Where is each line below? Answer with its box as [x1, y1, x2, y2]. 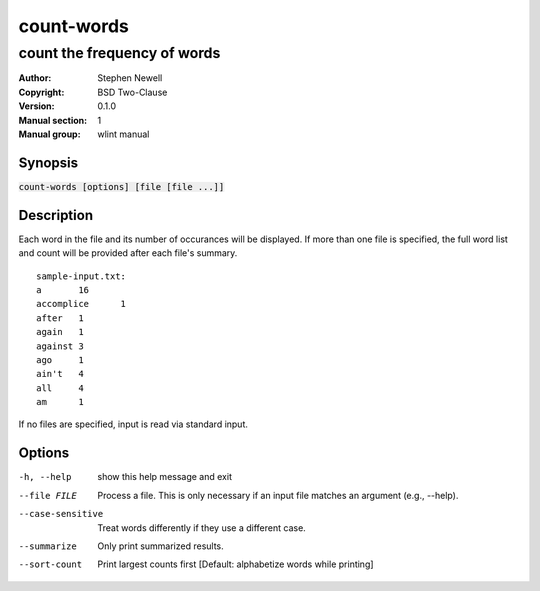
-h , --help [18, 471, 72, 483]
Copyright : [18, 86, 65, 98]
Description [18, 206, 94, 224]
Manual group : [18, 128, 81, 140]
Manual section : [18, 114, 88, 126]
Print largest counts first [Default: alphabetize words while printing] [97, 558, 374, 570]
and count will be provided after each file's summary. [18, 247, 238, 259]
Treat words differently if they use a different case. [97, 521, 307, 534]
